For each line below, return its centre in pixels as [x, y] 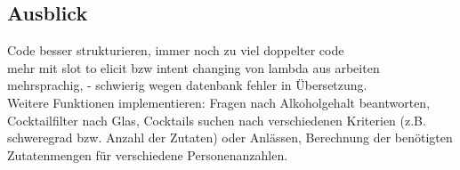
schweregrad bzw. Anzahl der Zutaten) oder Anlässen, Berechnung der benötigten [230, 138]
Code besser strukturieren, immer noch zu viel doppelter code [176, 50]
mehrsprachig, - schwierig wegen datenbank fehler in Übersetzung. [187, 85]
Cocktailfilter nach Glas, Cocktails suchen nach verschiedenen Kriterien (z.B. [217, 120]
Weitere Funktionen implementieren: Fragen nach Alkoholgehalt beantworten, [219, 102]
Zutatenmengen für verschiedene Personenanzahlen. [148, 154]
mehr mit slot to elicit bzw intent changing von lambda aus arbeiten [194, 67]
